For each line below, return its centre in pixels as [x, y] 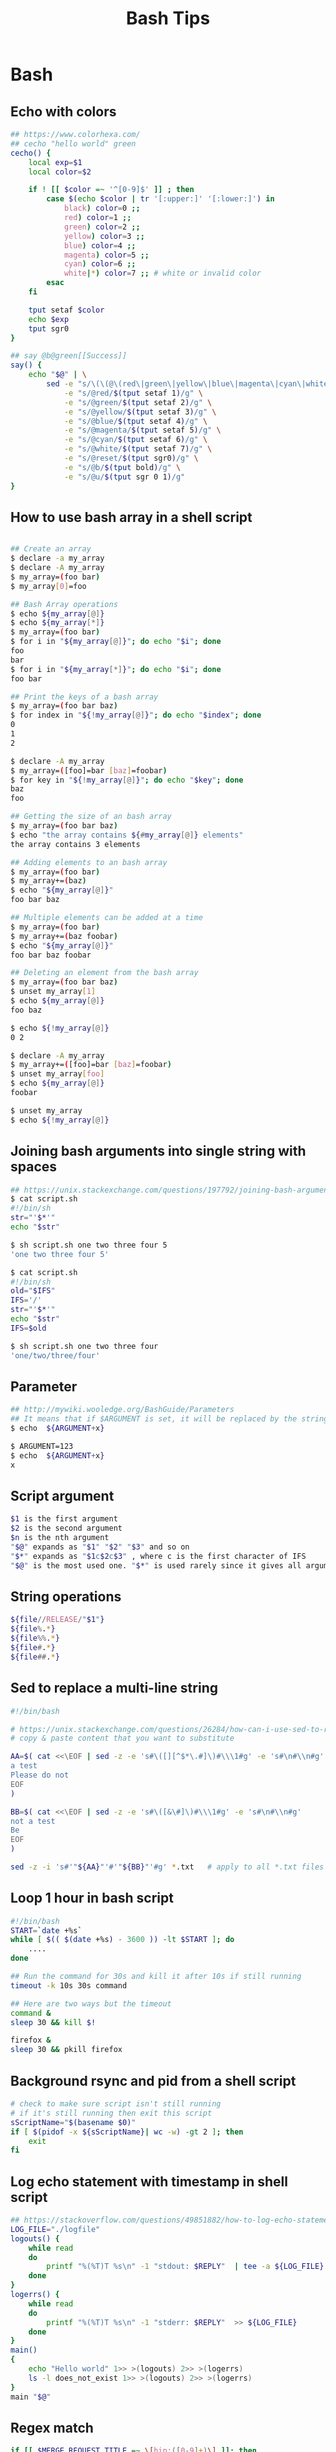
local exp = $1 [55, 162]
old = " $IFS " [33, 1291]
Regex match [52, 2427]
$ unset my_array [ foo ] [57, 1074]
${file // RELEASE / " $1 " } [57, 1620]
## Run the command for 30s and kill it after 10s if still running [156, 1977]
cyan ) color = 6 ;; [100, 264]
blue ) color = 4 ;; [100, 245]
